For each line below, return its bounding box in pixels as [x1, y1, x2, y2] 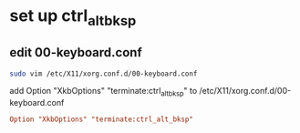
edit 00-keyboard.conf [9, 45, 143, 60]
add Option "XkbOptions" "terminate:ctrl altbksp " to [9, 86, 198, 98]
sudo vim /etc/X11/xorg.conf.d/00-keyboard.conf [9, 69, 198, 78]
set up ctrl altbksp [9, 5, 137, 29]
